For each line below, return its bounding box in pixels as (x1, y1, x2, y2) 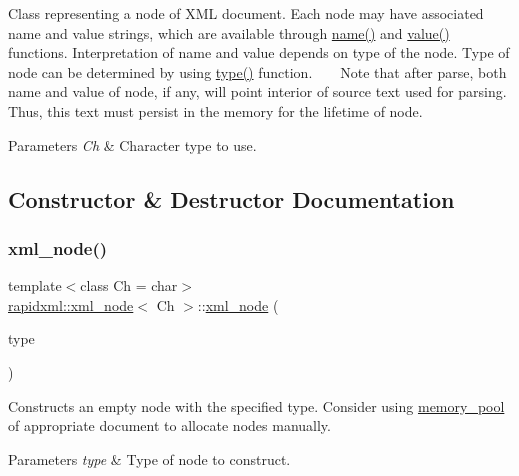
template (8, 275, 62, 296)
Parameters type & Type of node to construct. (8, 448, 291, 469)
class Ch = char (80, 275, 178, 296)
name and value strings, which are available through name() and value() (8, 22, 450, 43)
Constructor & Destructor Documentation (8, 183, 455, 214)
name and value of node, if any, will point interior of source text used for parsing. (8, 81, 507, 102)
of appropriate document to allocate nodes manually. (8, 415, 331, 436)
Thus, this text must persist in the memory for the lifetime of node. (8, 100, 423, 121)
